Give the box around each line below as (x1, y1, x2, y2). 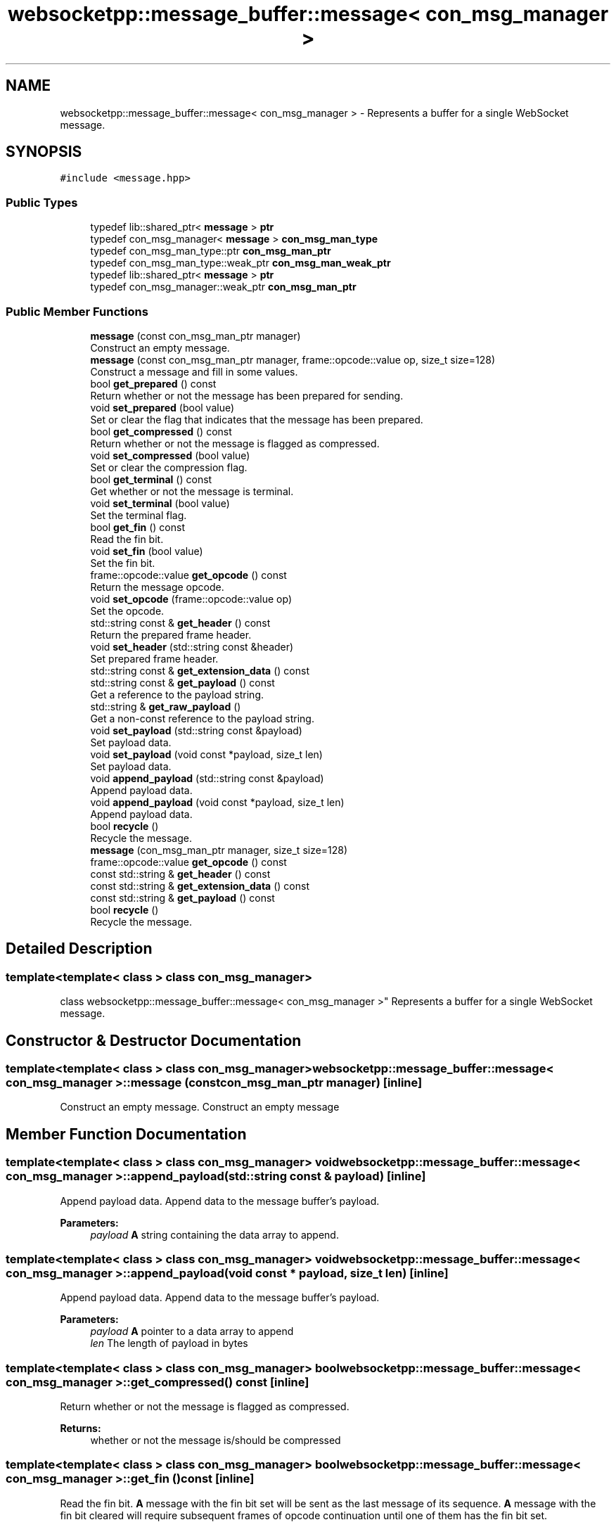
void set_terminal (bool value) (90, 497, 230, 509)
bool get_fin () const (90, 520, 186, 533)
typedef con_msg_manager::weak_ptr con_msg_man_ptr (90, 281, 357, 293)
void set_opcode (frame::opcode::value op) (90, 592, 293, 605)
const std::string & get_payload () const (90, 891, 275, 904)
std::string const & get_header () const (90, 616, 271, 629)
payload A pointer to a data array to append (90, 1325, 294, 1338)
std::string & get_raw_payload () (90, 700, 241, 713)
